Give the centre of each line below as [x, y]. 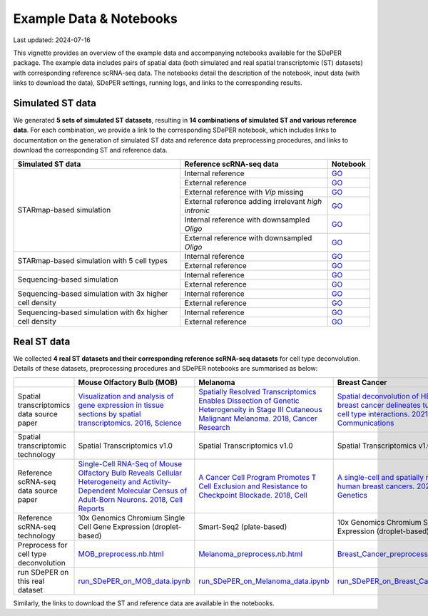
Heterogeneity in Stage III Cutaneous [260, 409]
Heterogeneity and [109, 481]
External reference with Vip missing [244, 192]
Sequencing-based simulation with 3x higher [93, 294]
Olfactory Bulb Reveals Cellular [130, 473]
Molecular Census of [152, 491]
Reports [91, 508]
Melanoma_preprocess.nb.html [251, 554]
